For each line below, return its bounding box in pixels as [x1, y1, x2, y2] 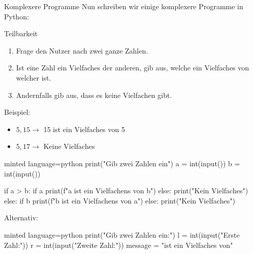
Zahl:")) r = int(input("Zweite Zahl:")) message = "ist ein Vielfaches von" [4, 239, 233, 250]
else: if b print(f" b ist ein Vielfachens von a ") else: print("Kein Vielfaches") [4, 195, 235, 206]
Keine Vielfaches [43, 141, 95, 151]
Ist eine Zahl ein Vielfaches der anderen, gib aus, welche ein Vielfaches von [16, 62, 249, 73]
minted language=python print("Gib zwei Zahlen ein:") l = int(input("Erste [4, 229, 240, 240]
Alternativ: [4, 212, 38, 223]
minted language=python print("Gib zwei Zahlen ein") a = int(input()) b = [4, 158, 240, 168]
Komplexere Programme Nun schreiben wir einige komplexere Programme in [4, 1, 243, 11]
